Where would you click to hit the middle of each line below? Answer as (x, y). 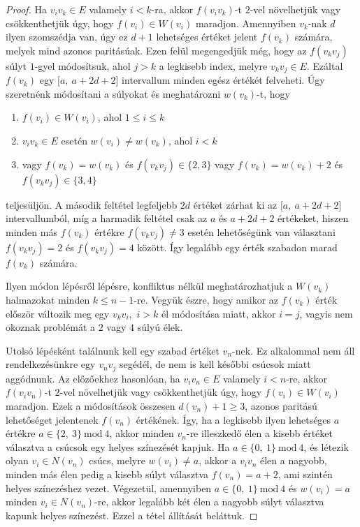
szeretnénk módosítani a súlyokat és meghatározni (113, 93)
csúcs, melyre (117, 460)
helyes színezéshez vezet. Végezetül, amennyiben (109, 488)
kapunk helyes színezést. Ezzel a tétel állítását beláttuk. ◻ (132, 515)
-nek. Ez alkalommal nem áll (294, 350)
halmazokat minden (48, 299)
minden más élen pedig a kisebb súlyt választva (107, 474)
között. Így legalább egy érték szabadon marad (237, 247)
